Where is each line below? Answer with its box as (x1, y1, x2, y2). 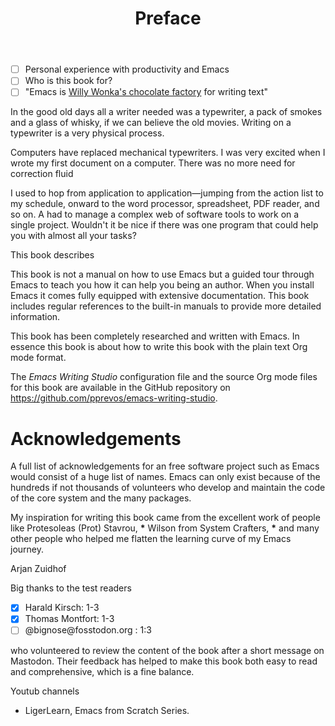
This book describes (10, 249, 95, 261)
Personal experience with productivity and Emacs (24, 63, 230, 76)
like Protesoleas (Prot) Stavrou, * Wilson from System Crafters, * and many (10, 522, 320, 534)
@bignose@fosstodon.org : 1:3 (24, 624, 152, 636)
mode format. (10, 352, 67, 364)
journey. (10, 543, 44, 556)
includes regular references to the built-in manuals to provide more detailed (10, 300, 322, 312)
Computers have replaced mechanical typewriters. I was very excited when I (10, 147, 326, 159)
